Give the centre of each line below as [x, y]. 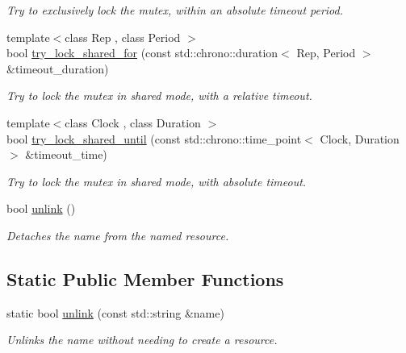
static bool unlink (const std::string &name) [115, 312]
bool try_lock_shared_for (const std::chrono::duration [142, 53]
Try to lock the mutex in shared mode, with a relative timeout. [159, 96]
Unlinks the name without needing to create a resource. [142, 340]
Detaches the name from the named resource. [118, 235]
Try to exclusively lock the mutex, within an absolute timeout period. [175, 10]
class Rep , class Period [123, 37]
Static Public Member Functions [145, 278]
